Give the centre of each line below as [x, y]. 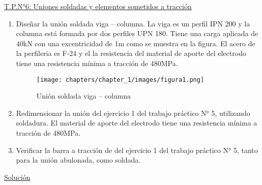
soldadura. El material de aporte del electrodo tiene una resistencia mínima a [137, 123]
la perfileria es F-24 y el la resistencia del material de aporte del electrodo [131, 53]
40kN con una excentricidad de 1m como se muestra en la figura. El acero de [136, 43]
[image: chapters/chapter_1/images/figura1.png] [120, 80]
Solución [17, 177]
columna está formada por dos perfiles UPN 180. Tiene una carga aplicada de [137, 33]
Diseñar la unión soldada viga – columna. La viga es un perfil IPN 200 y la [133, 23]
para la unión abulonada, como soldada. [78, 160]
